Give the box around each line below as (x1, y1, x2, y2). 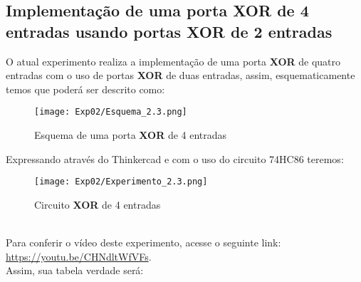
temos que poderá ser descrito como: (6, 81, 165, 96)
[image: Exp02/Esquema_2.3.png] (34, 107, 187, 117)
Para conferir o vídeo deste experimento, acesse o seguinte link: (6, 235, 281, 250)
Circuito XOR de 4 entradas (34, 197, 161, 211)
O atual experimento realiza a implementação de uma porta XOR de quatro (6, 53, 341, 68)
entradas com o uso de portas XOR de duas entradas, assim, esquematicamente (6, 68, 355, 83)
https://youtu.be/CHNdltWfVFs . (6, 249, 152, 263)
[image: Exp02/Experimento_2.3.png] (34, 177, 208, 187)
